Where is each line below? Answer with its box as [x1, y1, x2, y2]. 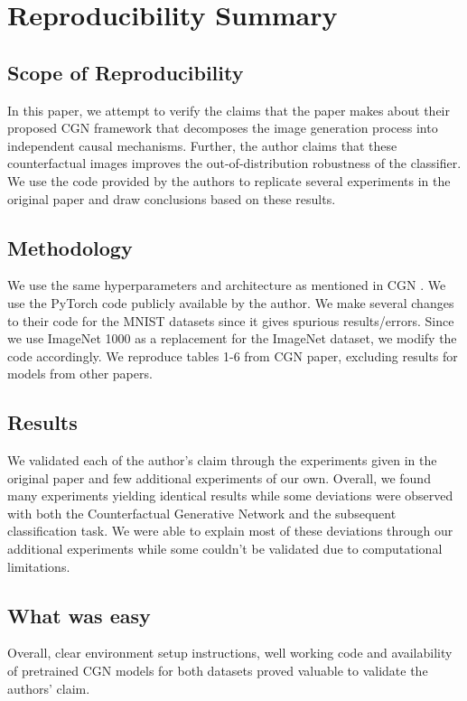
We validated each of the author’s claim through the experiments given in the [7, 451, 437, 470]
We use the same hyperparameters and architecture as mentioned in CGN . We [7, 276, 446, 294]
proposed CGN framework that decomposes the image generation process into [7, 118, 438, 137]
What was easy [7, 601, 151, 629]
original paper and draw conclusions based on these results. [7, 189, 336, 208]
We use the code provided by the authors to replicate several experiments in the [7, 171, 451, 190]
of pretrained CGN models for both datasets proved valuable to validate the [7, 661, 428, 680]
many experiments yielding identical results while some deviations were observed [7, 486, 453, 505]
